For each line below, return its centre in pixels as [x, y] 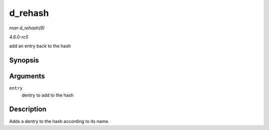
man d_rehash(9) [27, 28]
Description [28, 109]
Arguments [27, 76]
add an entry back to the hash [40, 46]
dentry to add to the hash [48, 95]
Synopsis [24, 61]
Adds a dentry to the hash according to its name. [59, 121]
